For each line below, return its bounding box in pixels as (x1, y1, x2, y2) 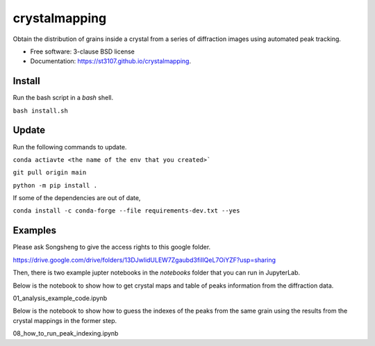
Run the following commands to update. (12, 142, 127, 151)
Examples (12, 224, 57, 236)
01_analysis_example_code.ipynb (12, 294, 108, 302)
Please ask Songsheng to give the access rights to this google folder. (12, 243, 211, 252)
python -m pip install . (12, 181, 97, 189)
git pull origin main (12, 169, 87, 176)
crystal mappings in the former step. (12, 316, 117, 324)
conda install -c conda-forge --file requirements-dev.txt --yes (12, 207, 240, 215)
